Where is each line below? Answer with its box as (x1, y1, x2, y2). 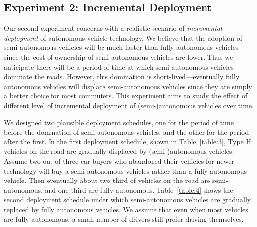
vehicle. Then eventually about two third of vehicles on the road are (4, 175, 210, 185)
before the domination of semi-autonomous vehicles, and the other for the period (4, 127, 249, 137)
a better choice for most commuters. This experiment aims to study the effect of (4, 91, 248, 101)
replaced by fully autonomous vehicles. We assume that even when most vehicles (4, 204, 248, 214)
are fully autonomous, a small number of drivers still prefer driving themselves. (4, 214, 244, 224)
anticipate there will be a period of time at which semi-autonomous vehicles (4, 61, 234, 72)
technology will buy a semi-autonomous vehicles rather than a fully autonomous (4, 165, 247, 176)
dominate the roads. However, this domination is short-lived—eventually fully (4, 71, 240, 82)
